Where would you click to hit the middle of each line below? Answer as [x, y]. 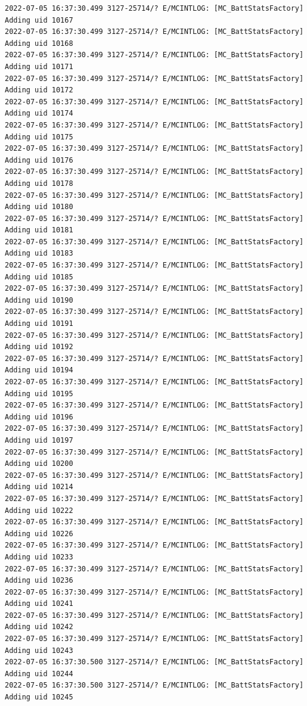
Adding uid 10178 [39, 183]
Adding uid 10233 [39, 557]
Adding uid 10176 [39, 160]
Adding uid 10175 [39, 137]
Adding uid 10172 [39, 90]
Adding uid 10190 [39, 300]
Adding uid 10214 [39, 487]
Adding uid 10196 [39, 417]
